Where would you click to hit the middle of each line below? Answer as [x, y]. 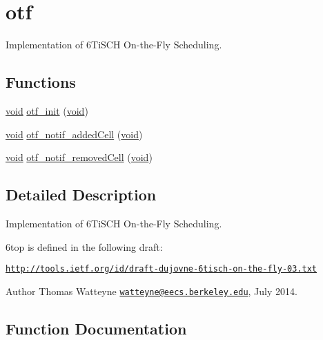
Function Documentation [96, 328]
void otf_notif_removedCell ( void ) [79, 157]
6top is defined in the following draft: [84, 246]
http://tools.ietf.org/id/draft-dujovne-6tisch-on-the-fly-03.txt [161, 269]
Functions [41, 82]
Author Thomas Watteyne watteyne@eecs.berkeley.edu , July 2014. [151, 291]
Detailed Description [81, 195]
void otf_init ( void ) [47, 110]
